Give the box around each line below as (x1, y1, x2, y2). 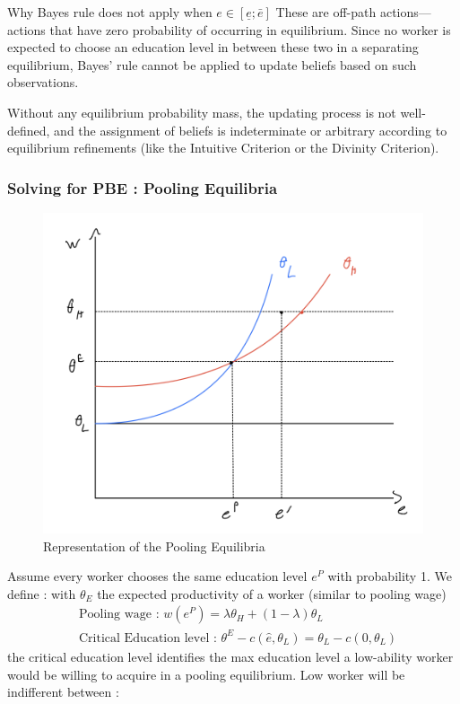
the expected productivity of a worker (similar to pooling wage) (97, 584, 447, 603)
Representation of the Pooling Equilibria (43, 536, 265, 555)
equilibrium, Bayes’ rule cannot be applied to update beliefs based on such (7, 55, 417, 74)
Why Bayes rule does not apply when (7, 3, 213, 21)
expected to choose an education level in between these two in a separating (7, 38, 419, 57)
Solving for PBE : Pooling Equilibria (7, 176, 278, 198)
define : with (7, 584, 76, 603)
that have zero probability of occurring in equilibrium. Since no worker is (49, 20, 451, 39)
